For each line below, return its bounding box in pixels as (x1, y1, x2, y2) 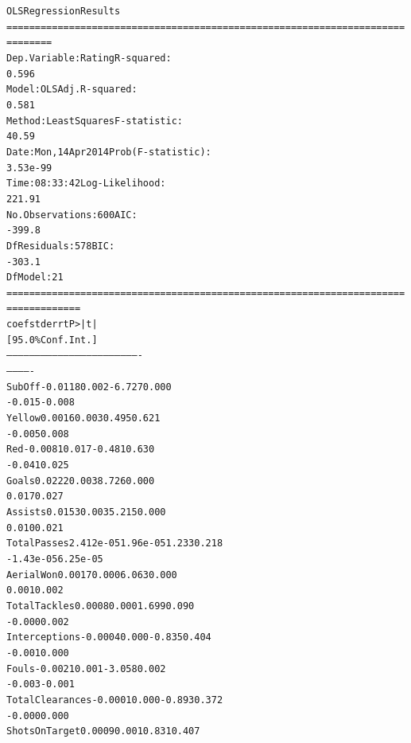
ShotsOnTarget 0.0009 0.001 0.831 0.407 (6, 725, 200, 737)
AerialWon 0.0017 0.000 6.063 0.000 (6, 569, 177, 581)
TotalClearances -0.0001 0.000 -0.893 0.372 (6, 694, 223, 706)
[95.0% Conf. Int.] (6, 334, 98, 346)
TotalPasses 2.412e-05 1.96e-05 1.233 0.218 (6, 538, 223, 549)
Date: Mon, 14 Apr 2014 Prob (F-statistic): (6, 146, 211, 158)
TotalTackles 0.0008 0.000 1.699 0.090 (6, 600, 195, 612)
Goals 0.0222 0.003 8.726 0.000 (6, 475, 155, 487)
